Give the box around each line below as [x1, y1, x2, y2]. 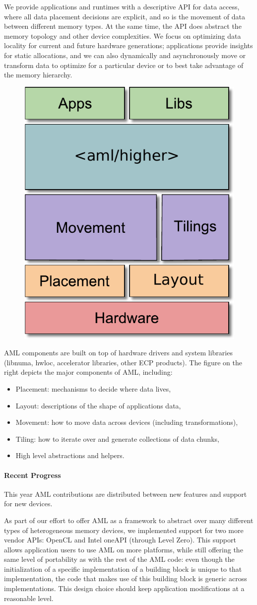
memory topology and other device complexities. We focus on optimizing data [4, 30, 241, 41]
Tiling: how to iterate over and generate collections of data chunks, [15, 433, 219, 444]
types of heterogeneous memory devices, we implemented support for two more [4, 525, 244, 535]
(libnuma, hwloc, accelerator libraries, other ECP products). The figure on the [4, 357, 242, 367]
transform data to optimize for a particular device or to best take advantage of [4, 60, 244, 70]
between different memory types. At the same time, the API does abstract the [4, 21, 242, 31]
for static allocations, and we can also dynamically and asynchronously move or [4, 50, 246, 60]
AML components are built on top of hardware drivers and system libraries [4, 347, 233, 358]
